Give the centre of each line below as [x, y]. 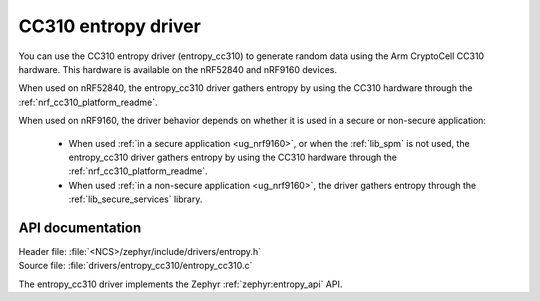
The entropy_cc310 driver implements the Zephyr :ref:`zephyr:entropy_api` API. [180, 284]
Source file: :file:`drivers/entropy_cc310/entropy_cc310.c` [135, 266]
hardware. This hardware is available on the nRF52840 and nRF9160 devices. [177, 69]
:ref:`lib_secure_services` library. [135, 199]
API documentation [80, 227]
